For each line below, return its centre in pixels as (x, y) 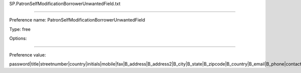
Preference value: (28, 54)
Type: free (20, 29)
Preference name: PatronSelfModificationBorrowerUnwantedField (77, 20)
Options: (18, 38)
